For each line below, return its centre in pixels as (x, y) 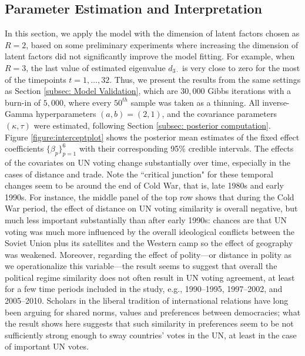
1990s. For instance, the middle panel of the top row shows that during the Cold (150, 197)
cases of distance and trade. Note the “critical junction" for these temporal (139, 174)
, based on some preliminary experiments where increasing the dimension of (162, 44)
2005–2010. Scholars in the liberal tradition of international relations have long (147, 300)
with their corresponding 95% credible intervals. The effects (186, 148)
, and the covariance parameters (219, 114)
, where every (88, 102)
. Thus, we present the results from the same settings (205, 79)
